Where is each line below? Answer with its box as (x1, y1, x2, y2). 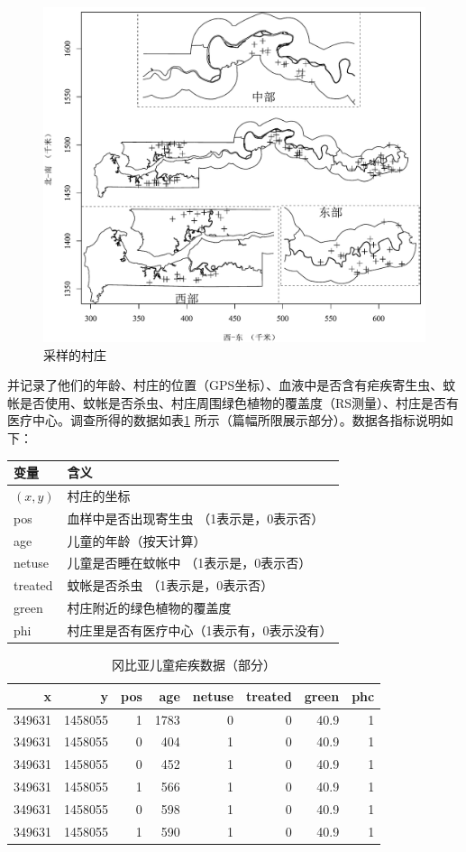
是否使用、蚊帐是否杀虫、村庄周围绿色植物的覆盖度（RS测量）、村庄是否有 (19, 393, 460, 412)
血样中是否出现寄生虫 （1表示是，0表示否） (67, 508, 324, 527)
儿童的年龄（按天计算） (67, 531, 206, 550)
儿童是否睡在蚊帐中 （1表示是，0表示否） (67, 553, 312, 572)
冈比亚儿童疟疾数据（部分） (112, 655, 277, 674)
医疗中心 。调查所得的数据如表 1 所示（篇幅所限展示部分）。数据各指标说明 (7, 411, 441, 430)
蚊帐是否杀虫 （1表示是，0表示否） (67, 576, 274, 595)
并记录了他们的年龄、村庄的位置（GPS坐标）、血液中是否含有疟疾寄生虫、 (7, 375, 443, 394)
